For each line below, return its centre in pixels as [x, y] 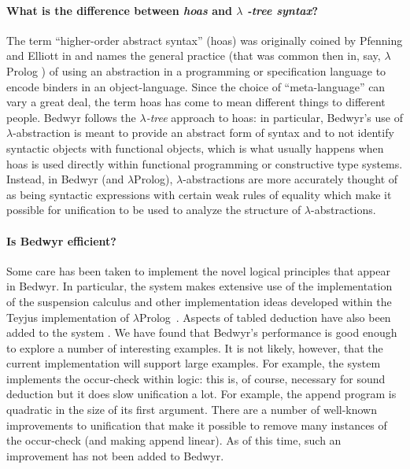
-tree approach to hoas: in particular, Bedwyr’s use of [274, 117]
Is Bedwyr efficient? [61, 240]
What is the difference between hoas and [119, 10]
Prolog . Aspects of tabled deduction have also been [265, 317]
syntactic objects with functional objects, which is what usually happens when [195, 148]
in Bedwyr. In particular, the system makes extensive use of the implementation [199, 286]
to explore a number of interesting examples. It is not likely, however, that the [195, 347]
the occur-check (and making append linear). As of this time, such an [174, 440]
